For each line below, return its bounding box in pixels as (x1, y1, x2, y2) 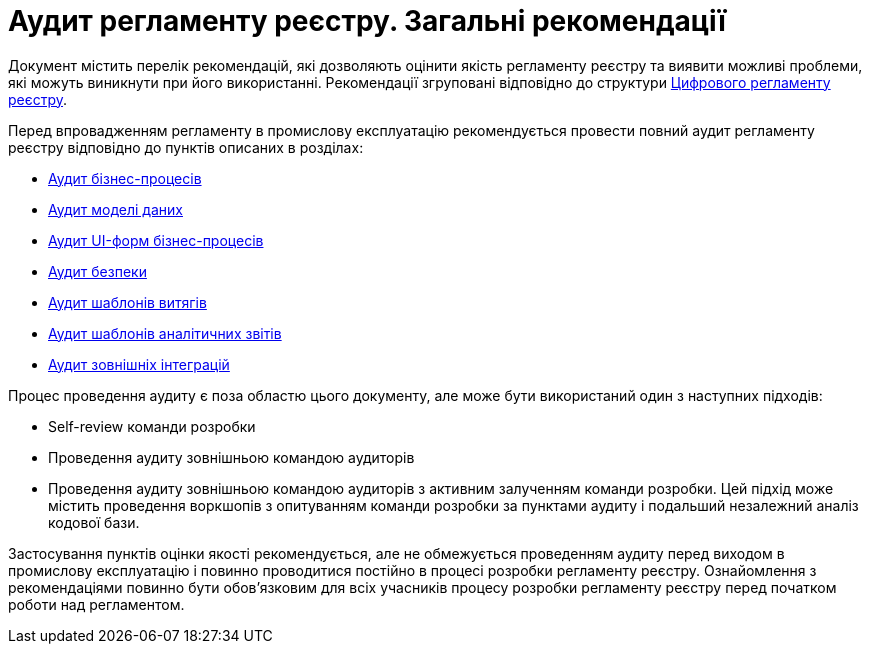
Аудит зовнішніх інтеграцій (48, 355, 230, 373)
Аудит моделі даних (48, 200, 183, 218)
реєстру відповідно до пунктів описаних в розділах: (8, 138, 364, 156)
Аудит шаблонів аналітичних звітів (48, 324, 282, 342)
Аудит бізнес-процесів (48, 169, 202, 187)
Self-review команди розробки (48, 417, 256, 435)
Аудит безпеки (48, 262, 147, 280)
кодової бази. (48, 513, 140, 531)
